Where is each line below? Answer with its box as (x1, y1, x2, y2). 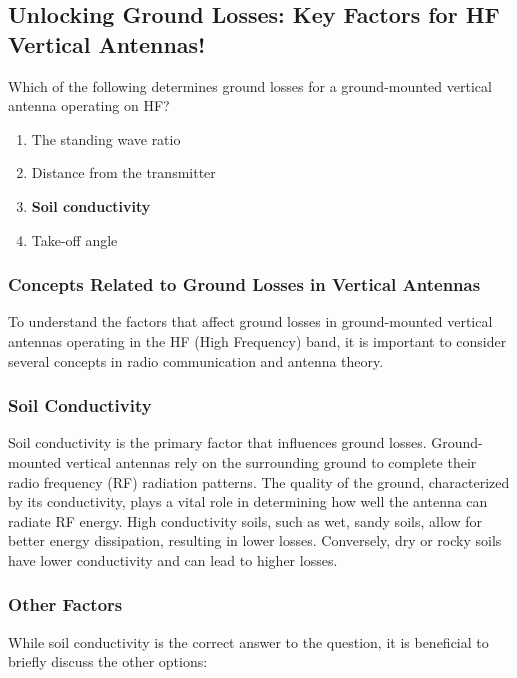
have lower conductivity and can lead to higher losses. (8, 549, 338, 570)
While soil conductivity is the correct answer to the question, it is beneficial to (8, 631, 489, 652)
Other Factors (8, 592, 123, 617)
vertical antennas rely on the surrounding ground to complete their (65, 451, 477, 472)
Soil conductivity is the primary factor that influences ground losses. (8, 432, 427, 453)
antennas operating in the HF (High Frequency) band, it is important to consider (8, 330, 507, 351)
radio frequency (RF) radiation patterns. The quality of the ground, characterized (8, 471, 510, 492)
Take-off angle (31, 229, 118, 250)
